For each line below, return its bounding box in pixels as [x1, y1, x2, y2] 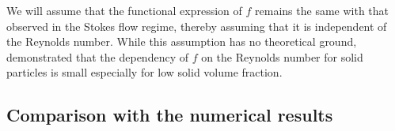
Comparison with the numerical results [6, 103, 333, 127]
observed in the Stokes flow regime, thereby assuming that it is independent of [6, 17, 387, 34]
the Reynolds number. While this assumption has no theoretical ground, [6, 33, 357, 50]
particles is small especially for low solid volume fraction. [6, 64, 283, 80]
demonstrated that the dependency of [6, 48, 188, 65]
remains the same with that [255, 2, 389, 18]
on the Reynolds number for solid [201, 48, 363, 65]
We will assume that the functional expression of [6, 2, 242, 18]
